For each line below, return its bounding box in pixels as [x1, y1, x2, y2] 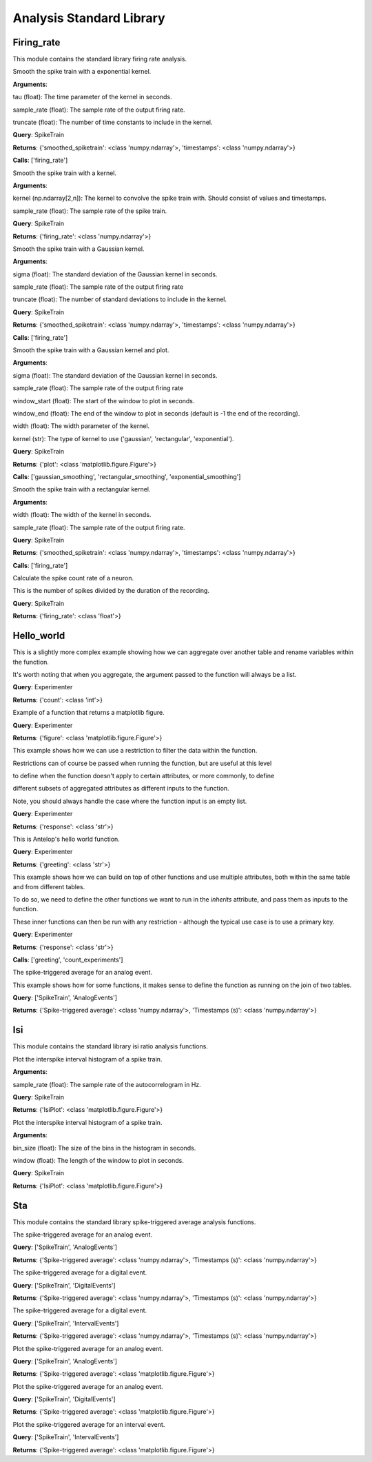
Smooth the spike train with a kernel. [12, 169, 117, 177]
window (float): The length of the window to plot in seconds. [12, 1156, 184, 1164]
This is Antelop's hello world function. [12, 835, 120, 844]
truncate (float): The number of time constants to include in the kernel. [12, 118, 213, 127]
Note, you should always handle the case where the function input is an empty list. [12, 797, 247, 805]
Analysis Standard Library [12, 10, 165, 26]
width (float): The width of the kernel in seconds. [12, 511, 152, 519]
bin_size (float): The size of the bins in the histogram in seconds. [12, 1144, 196, 1152]
